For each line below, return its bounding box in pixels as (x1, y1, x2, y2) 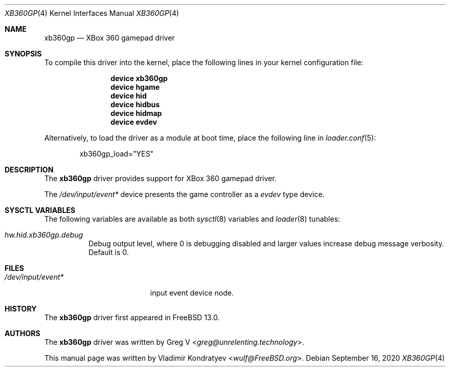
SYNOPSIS (5, 49, 42, 58)
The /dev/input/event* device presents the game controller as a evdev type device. (44, 190, 325, 199)
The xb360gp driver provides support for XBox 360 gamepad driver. (44, 174, 277, 183)
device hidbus (110, 100, 160, 109)
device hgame (110, 83, 160, 91)
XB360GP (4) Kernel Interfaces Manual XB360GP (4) (5, 9, 179, 17)
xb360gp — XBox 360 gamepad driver (44, 33, 175, 42)
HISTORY (5, 304, 37, 313)
